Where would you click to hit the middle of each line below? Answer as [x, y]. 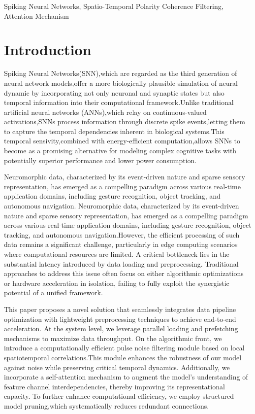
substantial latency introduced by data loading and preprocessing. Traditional [121, 263]
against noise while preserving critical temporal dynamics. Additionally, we [117, 367]
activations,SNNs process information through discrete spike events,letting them [125, 121]
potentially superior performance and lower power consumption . [100, 160]
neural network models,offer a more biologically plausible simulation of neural [121, 83]
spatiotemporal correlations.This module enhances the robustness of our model [123, 357]
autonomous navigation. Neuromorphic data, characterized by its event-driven [122, 206]
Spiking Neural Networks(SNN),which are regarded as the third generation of [121, 73]
